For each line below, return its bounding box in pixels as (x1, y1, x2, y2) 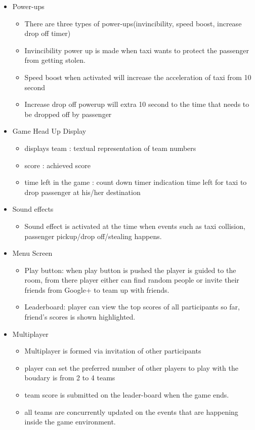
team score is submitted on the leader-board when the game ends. (24, 389, 229, 400)
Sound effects (12, 204, 54, 214)
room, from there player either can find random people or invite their (24, 275, 239, 285)
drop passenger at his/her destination (24, 186, 141, 197)
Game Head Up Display (12, 126, 87, 136)
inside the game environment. (24, 416, 116, 427)
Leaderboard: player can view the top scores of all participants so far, (24, 301, 240, 312)
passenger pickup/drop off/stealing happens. (24, 230, 162, 241)
